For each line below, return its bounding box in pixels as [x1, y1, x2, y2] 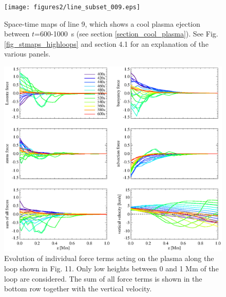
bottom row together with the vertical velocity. [4, 283, 152, 294]
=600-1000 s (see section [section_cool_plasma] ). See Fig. [34, 28, 218, 39]
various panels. [4, 48, 51, 59]
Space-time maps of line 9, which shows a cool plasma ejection [4, 18, 200, 29]
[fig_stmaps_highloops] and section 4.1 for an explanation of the [4, 38, 209, 49]
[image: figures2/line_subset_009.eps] [4, 4, 140, 11]
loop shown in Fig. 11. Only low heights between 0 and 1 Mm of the [4, 263, 219, 274]
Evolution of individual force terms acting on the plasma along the [4, 253, 214, 264]
